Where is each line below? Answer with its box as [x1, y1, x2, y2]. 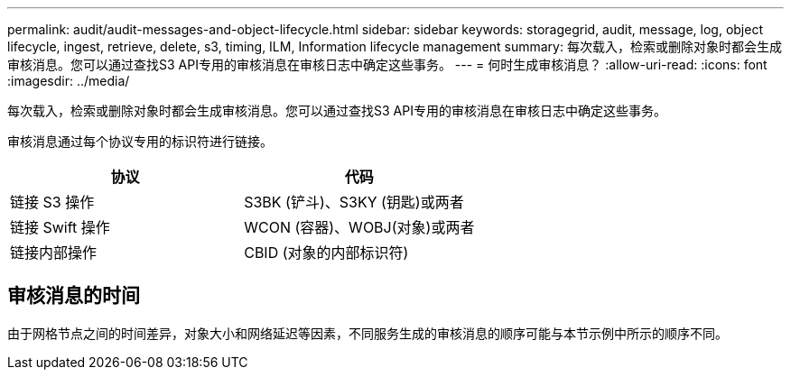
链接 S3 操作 [10, 193, 95, 211]
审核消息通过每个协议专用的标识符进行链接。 [7, 133, 273, 149]
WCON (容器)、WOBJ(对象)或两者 [244, 218, 475, 236]
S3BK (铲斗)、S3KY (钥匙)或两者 [244, 193, 464, 211]
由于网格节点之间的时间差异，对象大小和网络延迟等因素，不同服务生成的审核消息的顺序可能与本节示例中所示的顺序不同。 [7, 325, 728, 341]
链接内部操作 [10, 244, 98, 262]
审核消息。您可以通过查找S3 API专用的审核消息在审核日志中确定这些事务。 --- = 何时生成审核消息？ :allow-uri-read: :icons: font [7, 57, 768, 72]
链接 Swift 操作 [10, 218, 110, 236]
